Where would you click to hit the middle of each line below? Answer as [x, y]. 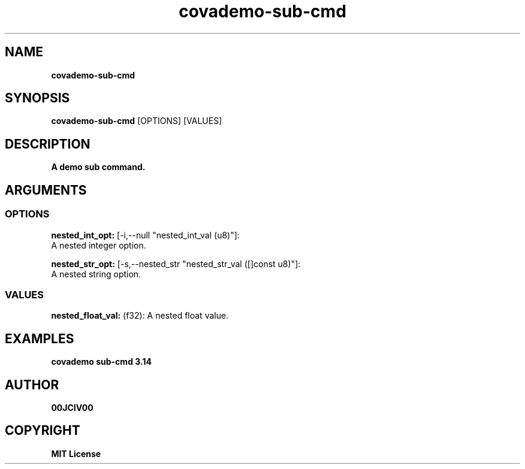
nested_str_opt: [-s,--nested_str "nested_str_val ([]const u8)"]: [176, 264]
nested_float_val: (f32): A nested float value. [140, 316]
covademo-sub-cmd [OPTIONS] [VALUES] [137, 121]
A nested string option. [96, 274]
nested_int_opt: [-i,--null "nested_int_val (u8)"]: [145, 235]
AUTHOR [32, 385]
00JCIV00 [72, 407]
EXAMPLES [40, 338]
